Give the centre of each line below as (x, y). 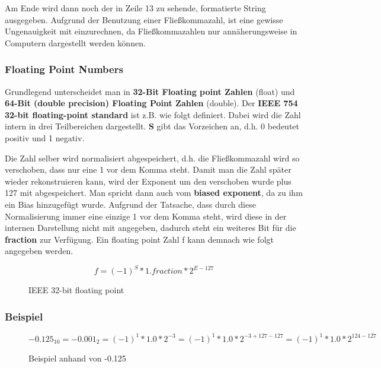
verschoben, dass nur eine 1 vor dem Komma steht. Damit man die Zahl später (148, 169)
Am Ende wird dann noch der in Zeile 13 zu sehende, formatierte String (135, 8)
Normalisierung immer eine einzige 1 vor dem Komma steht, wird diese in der (146, 216)
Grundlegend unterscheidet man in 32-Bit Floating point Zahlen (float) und (150, 91)
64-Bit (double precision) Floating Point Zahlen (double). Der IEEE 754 (151, 103)
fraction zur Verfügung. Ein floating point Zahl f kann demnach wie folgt (139, 239)
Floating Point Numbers (64, 69)
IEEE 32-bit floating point (76, 290)
